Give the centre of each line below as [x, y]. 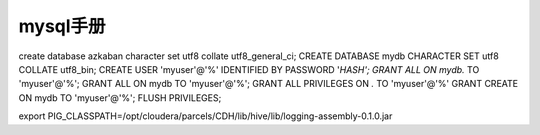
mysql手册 [62, 26]
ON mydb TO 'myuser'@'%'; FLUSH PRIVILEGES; [120, 97]
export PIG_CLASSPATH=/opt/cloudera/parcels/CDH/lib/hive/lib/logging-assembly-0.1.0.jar [205, 116]
